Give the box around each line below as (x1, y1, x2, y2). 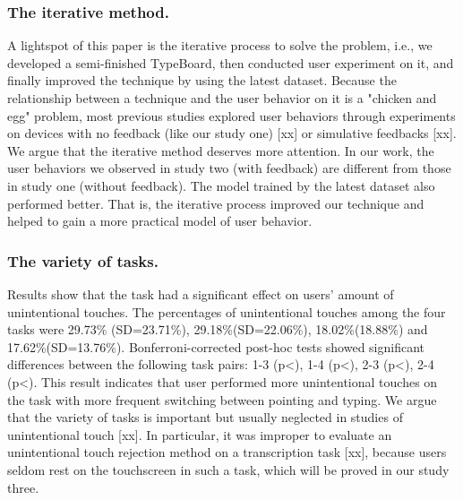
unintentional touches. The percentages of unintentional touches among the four (7, 302, 446, 321)
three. (7, 478, 39, 496)
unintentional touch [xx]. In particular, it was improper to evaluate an (7, 425, 392, 444)
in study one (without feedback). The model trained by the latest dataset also (7, 176, 435, 194)
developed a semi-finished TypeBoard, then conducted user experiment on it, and (7, 53, 454, 72)
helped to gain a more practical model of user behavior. (7, 211, 313, 230)
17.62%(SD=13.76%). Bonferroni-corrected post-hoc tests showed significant (7, 337, 425, 356)
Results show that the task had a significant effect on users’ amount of (7, 284, 394, 303)
